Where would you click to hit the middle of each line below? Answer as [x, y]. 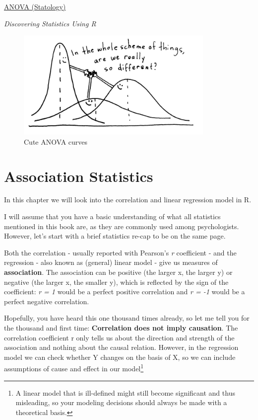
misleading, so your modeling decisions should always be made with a [121, 402]
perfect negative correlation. [47, 301]
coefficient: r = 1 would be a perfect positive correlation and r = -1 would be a [125, 292]
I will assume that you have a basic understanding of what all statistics [112, 216]
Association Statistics [79, 176]
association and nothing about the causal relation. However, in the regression [121, 347]
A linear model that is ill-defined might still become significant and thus [125, 392]
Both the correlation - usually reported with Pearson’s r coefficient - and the [120, 252]
